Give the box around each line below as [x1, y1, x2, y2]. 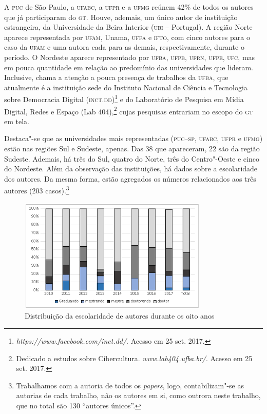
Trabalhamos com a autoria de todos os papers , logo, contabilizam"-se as [16, 380, 244, 390]
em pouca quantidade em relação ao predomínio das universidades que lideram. [4, 62, 253, 72]
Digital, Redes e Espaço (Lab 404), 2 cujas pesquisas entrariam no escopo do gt [4, 104, 253, 116]
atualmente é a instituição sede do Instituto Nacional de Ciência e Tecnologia [4, 82, 247, 92]
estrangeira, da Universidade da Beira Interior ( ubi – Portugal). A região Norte [4, 22, 253, 32]
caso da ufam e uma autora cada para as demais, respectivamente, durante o [4, 42, 244, 52]
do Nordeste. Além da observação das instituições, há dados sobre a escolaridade [4, 163, 258, 174]
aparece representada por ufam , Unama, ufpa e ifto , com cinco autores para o [4, 31, 250, 42]
